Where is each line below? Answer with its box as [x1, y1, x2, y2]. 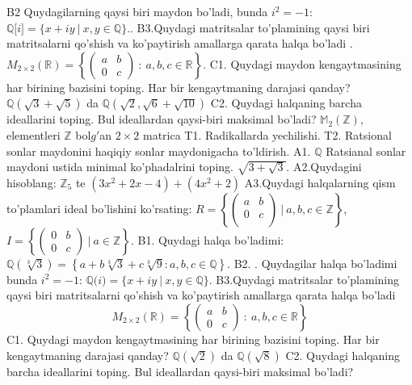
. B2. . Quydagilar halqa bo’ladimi [227, 254, 397, 271]
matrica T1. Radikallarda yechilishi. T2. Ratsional [143, 126, 392, 143]
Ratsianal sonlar [326, 142, 406, 159]
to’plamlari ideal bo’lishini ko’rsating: [6, 199, 192, 216]
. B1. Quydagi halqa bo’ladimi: [130, 231, 284, 248]
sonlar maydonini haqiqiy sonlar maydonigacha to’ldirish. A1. [6, 142, 311, 159]
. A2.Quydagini [286, 158, 362, 175]
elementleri [6, 126, 61, 143]
